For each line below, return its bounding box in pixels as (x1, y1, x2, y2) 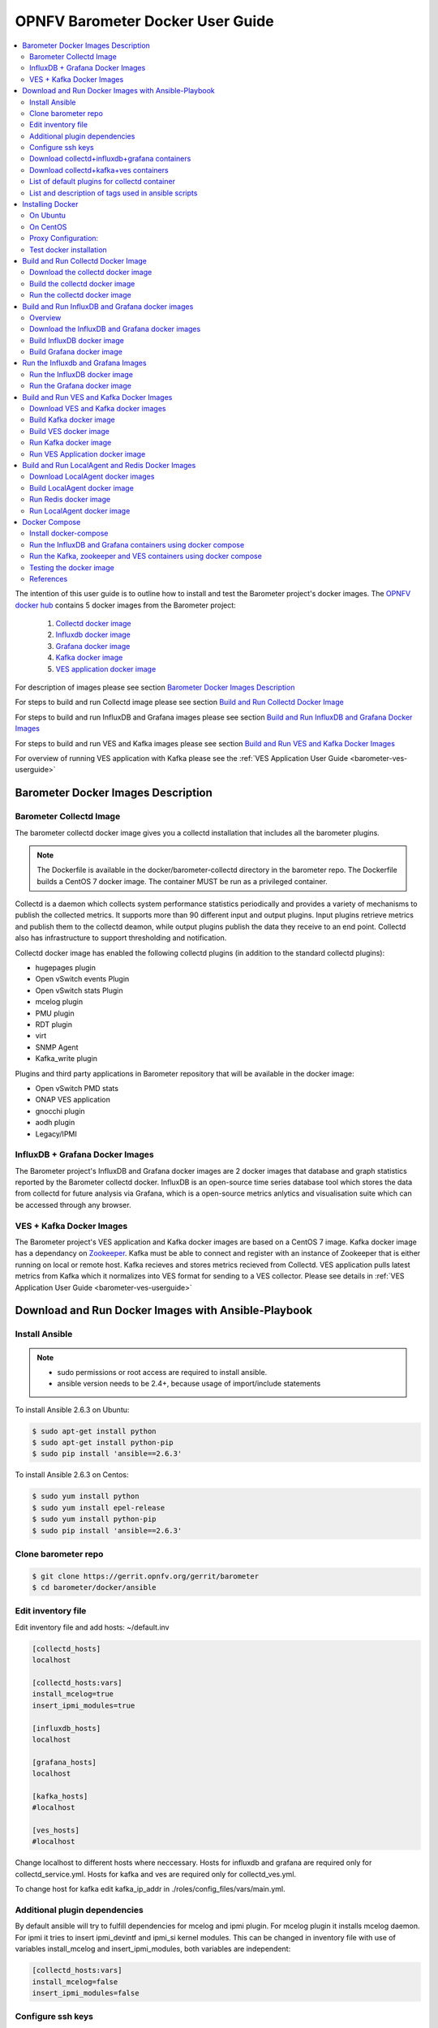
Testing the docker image (29, 562, 115, 572)
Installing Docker (22, 200, 79, 209)
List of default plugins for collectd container (29, 177, 176, 187)
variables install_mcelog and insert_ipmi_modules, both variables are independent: (15, 1944, 291, 1954)
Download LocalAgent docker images (29, 471, 155, 482)
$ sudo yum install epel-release (32, 1503, 165, 1512)
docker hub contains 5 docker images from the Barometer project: (15, 600, 237, 610)
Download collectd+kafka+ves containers (29, 165, 170, 174)
